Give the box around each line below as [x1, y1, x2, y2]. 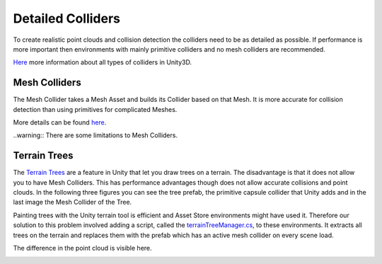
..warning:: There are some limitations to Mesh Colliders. [13, 131, 178, 139]
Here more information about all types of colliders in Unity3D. [13, 58, 192, 67]
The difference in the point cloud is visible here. [13, 244, 152, 253]
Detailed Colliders [13, 11, 120, 26]
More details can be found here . [13, 118, 107, 127]
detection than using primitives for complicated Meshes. [13, 105, 178, 113]
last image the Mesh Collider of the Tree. [13, 198, 132, 207]
